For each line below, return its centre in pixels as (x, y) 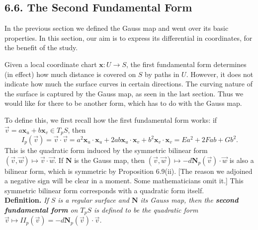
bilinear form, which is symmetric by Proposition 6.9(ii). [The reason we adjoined (129, 171)
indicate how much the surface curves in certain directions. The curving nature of (129, 84)
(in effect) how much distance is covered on (70, 74)
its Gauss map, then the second (189, 200)
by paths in (162, 74)
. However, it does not (220, 74)
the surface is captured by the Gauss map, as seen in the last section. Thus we (124, 93)
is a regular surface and (93, 200)
